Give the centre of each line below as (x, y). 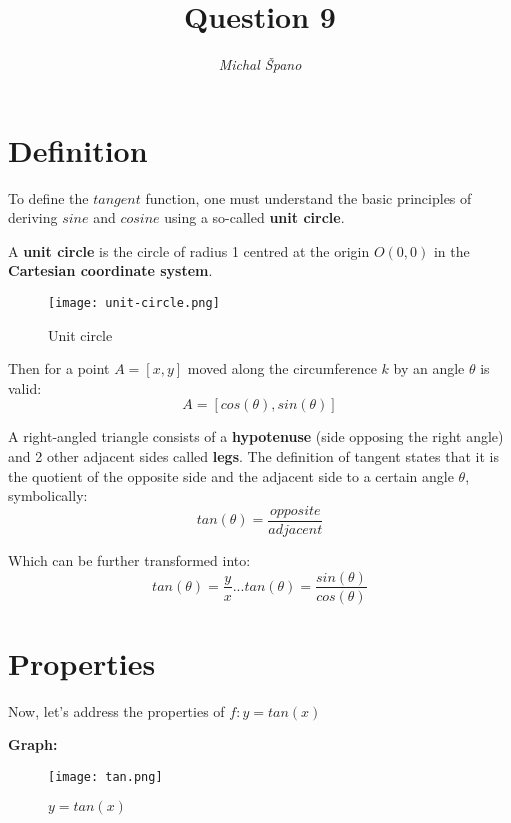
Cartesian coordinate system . (110, 270)
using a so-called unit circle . (254, 217)
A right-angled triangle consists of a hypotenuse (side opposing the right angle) (256, 436)
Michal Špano (260, 64)
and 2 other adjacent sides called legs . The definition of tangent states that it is (254, 456)
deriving (33, 217)
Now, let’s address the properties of (116, 710)
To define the (48, 197)
